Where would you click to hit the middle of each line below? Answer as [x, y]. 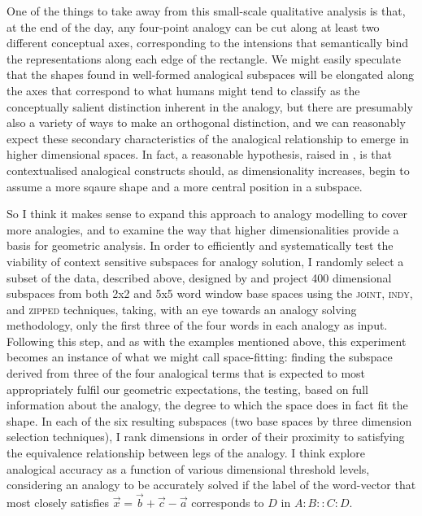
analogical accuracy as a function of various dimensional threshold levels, [188, 468]
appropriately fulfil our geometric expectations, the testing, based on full [187, 389]
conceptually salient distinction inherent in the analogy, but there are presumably [210, 106]
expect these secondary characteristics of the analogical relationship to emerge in [208, 138]
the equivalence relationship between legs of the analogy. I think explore [186, 453]
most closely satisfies [58, 503]
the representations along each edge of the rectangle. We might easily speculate [204, 58]
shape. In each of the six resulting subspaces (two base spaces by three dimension [209, 420]
